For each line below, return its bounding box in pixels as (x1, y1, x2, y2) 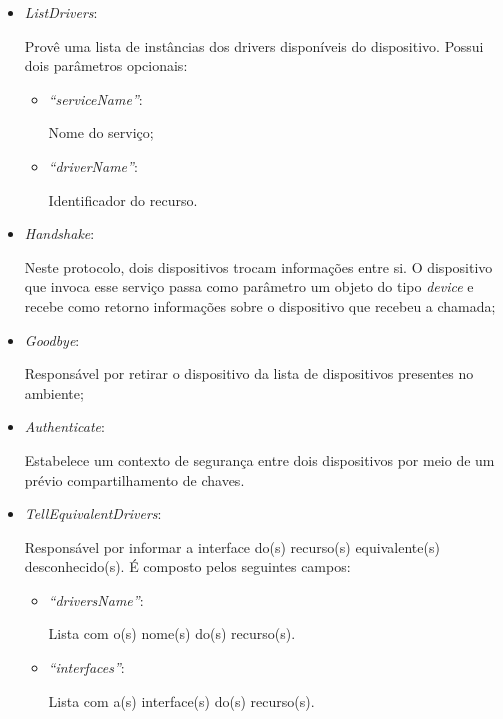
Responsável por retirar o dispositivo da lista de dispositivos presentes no (24, 363, 474, 384)
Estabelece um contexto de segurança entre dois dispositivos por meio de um (24, 449, 495, 470)
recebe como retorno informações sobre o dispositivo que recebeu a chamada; (24, 295, 496, 316)
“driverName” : (48, 155, 138, 176)
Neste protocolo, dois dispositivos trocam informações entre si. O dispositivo (24, 256, 493, 277)
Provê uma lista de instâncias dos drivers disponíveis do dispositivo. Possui (24, 35, 484, 56)
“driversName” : (48, 589, 144, 610)
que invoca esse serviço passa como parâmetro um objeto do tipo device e (24, 276, 474, 297)
